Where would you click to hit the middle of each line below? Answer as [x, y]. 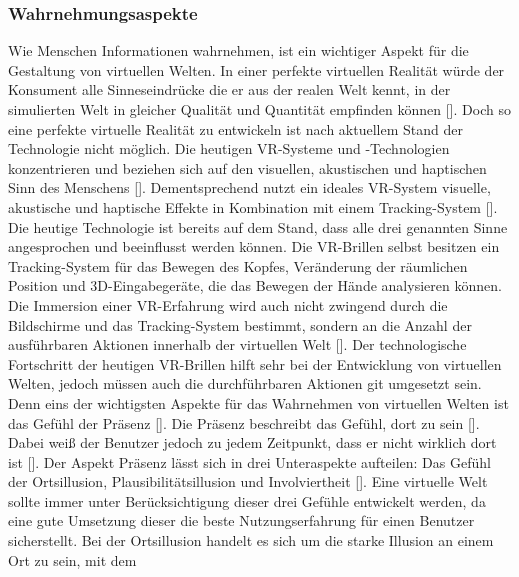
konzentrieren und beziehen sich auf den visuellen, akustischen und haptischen [247, 167]
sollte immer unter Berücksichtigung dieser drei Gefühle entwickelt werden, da [247, 500]
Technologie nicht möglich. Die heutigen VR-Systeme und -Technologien [229, 148]
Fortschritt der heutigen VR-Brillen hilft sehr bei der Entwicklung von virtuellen [255, 363]
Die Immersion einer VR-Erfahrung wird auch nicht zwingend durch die [228, 304]
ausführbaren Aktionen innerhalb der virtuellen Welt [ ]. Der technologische [237, 344]
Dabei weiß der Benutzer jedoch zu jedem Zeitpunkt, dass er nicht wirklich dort [252, 442]
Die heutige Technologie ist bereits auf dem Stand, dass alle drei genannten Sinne [258, 226]
